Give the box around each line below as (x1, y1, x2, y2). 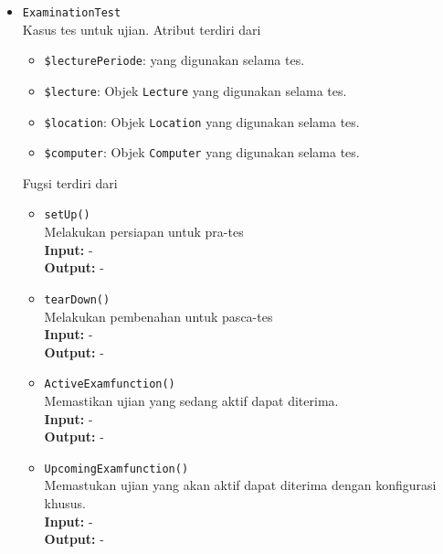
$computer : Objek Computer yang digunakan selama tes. (44, 143, 360, 162)
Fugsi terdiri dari (22, 173, 118, 192)
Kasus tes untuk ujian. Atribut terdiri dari (22, 19, 261, 38)
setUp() (44, 208, 90, 222)
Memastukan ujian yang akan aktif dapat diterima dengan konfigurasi (44, 475, 437, 495)
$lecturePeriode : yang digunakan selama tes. (44, 50, 305, 69)
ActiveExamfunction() (44, 378, 175, 391)
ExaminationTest (22, 6, 121, 19)
